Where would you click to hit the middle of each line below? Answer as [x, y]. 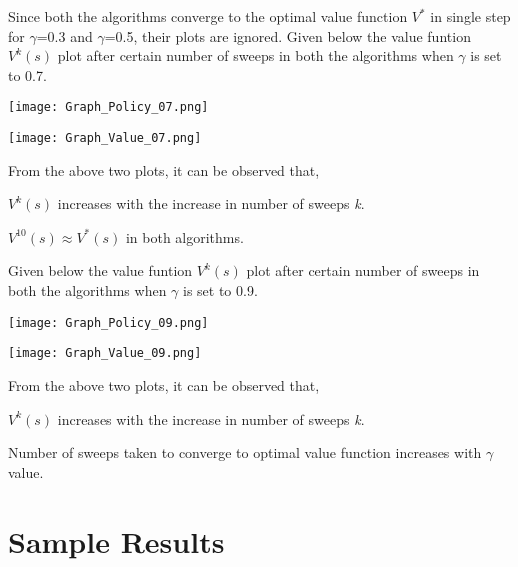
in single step [470, 16]
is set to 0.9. [220, 290]
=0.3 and [64, 35]
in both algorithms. [184, 236]
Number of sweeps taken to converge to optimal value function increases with [245, 452]
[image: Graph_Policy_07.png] [108, 107]
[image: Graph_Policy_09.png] [108, 322]
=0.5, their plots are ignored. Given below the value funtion [287, 35]
